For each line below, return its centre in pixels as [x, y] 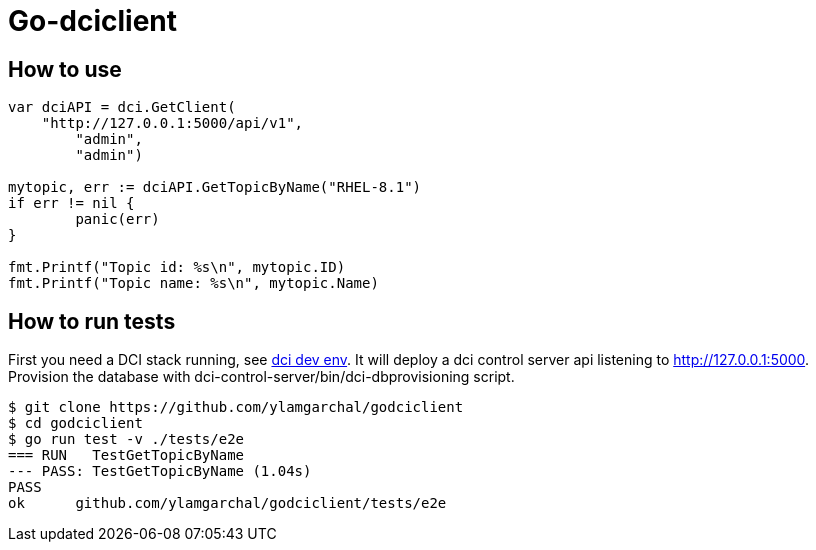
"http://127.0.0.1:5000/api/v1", [172, 123]
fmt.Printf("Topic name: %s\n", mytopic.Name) [193, 283]
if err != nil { [71, 203]
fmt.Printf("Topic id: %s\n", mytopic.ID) [177, 267]
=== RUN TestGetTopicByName [126, 455]
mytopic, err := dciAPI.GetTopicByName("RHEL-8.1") [215, 187]
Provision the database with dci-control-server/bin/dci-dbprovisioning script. [261, 377]
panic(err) [117, 219]
